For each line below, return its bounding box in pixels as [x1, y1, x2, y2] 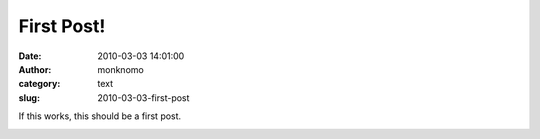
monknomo [97, 63, 144, 75]
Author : [18, 63, 52, 75]
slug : [18, 91, 40, 104]
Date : [18, 50, 42, 62]
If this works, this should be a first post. [18, 110, 182, 122]
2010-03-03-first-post [97, 91, 190, 104]
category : [18, 78, 61, 90]
